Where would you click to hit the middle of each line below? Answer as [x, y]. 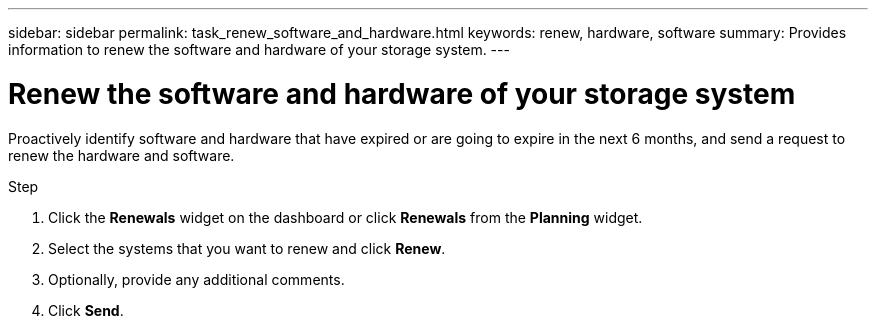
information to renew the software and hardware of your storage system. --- [259, 49]
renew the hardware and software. [121, 155]
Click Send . [86, 310]
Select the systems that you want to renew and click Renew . [247, 248]
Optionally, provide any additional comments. [196, 279]
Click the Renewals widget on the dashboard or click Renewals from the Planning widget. [345, 217]
